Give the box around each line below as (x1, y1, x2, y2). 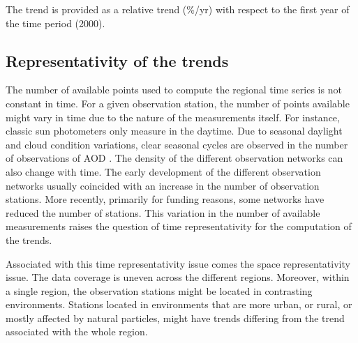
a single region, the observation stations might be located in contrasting (6, 283, 313, 298)
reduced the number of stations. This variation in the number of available (6, 205, 320, 220)
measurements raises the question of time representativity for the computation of (6, 219, 352, 234)
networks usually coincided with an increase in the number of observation (6, 178, 320, 192)
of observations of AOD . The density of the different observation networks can (6, 151, 343, 165)
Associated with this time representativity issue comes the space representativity (6, 256, 350, 270)
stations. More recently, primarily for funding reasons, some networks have (6, 192, 325, 206)
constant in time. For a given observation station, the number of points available (6, 96, 350, 110)
